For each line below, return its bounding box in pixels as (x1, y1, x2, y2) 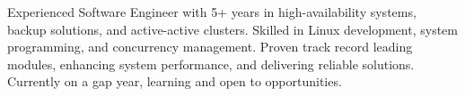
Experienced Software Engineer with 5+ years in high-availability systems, (7, 3, 417, 20)
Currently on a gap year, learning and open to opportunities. (7, 72, 342, 91)
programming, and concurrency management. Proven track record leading (7, 37, 413, 56)
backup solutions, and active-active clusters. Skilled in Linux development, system (7, 20, 458, 38)
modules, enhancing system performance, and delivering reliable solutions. (7, 54, 415, 73)
